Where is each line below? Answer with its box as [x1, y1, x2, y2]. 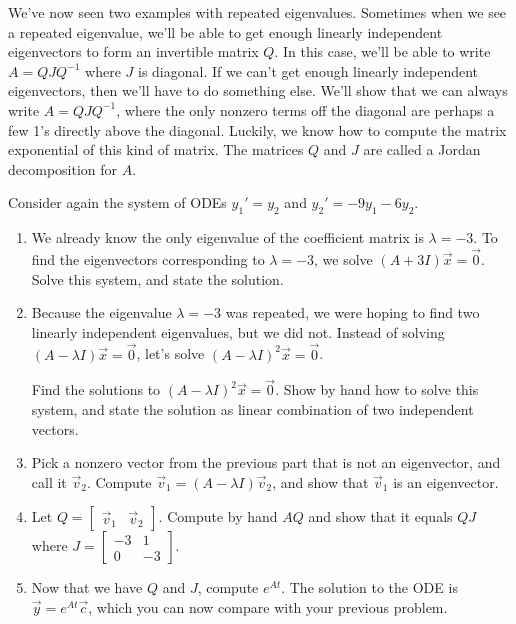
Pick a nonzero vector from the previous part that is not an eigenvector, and [31, 452, 501, 473]
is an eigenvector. [393, 471, 499, 492]
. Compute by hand [158, 506, 278, 527]
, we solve [314, 248, 373, 269]
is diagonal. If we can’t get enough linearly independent [137, 60, 479, 81]
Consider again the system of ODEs [8, 192, 227, 213]
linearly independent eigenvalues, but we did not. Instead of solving [31, 321, 445, 342]
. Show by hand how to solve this [275, 379, 479, 400]
